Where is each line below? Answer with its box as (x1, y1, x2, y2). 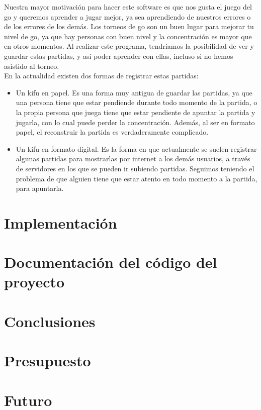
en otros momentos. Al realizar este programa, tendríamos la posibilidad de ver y (4, 41, 254, 51)
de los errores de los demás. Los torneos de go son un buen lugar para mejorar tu (4, 21, 254, 32)
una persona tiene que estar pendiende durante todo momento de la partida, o (16, 97, 257, 108)
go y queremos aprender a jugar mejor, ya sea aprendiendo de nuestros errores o (4, 11, 251, 22)
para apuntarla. (16, 183, 64, 193)
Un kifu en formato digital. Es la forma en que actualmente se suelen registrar (16, 143, 257, 154)
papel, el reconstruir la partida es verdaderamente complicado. (16, 127, 209, 137)
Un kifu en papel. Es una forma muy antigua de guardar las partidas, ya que (16, 87, 252, 97)
